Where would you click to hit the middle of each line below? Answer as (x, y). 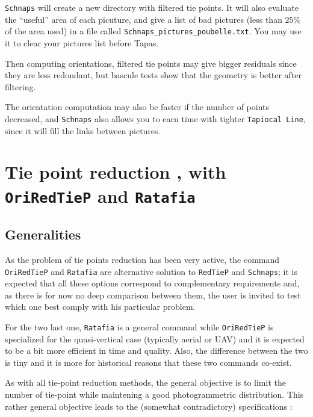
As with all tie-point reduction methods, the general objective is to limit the (145, 382)
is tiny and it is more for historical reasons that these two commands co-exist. (148, 362)
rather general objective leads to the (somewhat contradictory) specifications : (149, 406)
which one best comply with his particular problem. (100, 307)
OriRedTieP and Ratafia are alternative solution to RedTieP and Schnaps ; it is (151, 271)
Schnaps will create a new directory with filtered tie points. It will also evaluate (152, 7)
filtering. (20, 86)
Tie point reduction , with (116, 172)
